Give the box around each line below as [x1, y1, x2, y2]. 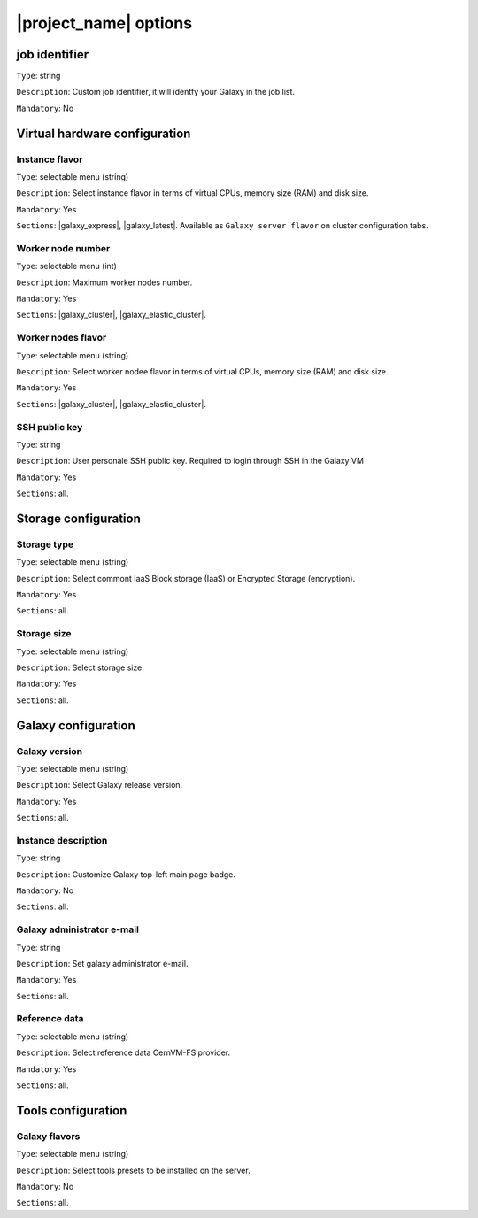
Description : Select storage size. [16, 662, 145, 673]
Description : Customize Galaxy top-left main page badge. [16, 868, 236, 880]
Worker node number [16, 242, 111, 254]
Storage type [16, 538, 74, 551]
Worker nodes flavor [16, 332, 107, 344]
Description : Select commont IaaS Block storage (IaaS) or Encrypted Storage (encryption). [16, 573, 356, 583]
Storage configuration [16, 511, 141, 526]
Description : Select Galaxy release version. [16, 780, 183, 790]
